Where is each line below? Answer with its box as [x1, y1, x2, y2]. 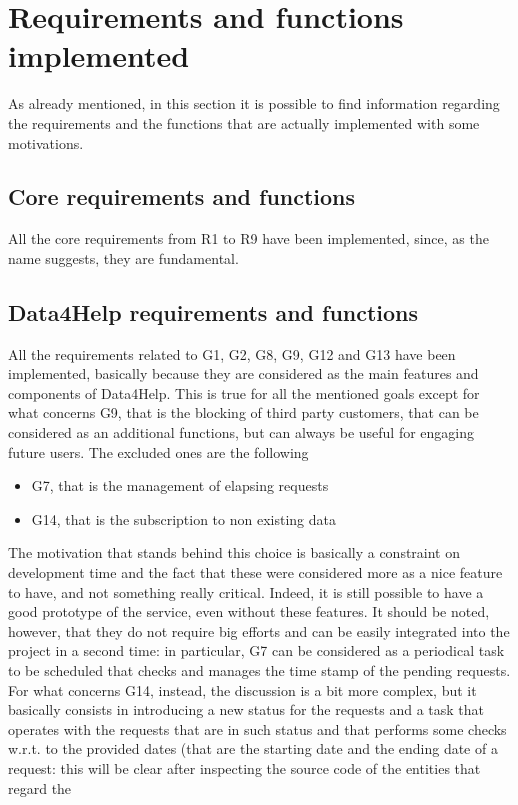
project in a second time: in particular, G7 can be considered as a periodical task [8, 640, 505, 661]
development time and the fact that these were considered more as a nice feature [8, 562, 503, 583]
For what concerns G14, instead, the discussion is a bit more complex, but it [8, 679, 477, 700]
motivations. [8, 132, 84, 153]
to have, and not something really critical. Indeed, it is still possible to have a [8, 581, 484, 602]
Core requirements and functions [8, 181, 356, 212]
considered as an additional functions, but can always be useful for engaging [8, 422, 475, 443]
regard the [8, 777, 72, 798]
